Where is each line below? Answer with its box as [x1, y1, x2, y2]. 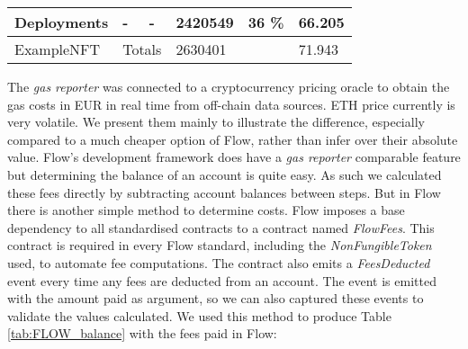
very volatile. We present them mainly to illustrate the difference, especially [7, 112, 425, 131]
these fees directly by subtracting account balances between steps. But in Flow [7, 183, 441, 201]
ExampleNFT [14, 39, 101, 59]
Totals [122, 39, 162, 59]
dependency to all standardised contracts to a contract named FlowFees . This [7, 218, 435, 237]
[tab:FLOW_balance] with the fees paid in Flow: [7, 324, 277, 343]
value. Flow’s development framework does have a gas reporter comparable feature [7, 148, 461, 166]
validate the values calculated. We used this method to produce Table [7, 306, 391, 325]
